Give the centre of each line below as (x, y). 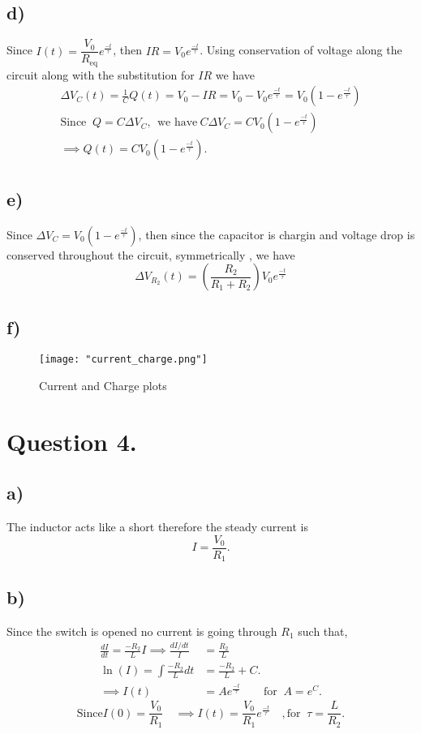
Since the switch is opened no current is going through (142, 631)
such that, (323, 631)
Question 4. (72, 441)
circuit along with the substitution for (101, 74)
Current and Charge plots (103, 386)
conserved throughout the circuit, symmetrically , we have (151, 254)
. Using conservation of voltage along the (301, 50)
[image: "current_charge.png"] (123, 360)
